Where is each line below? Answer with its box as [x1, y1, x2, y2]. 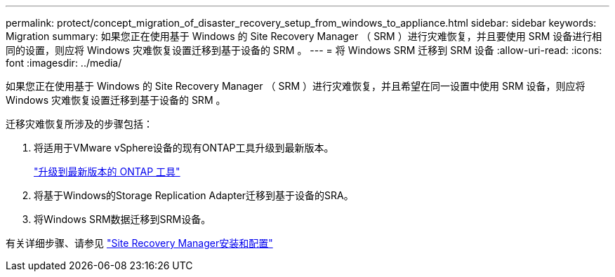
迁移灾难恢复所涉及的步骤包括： [6, 118, 153, 130]
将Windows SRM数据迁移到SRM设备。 [34, 213, 211, 225]
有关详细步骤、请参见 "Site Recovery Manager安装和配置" [6, 237, 273, 249]
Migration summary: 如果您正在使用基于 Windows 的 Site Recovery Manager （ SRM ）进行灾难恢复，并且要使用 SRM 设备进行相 [6, 30, 602, 42]
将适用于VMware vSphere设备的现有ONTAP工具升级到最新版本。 [34, 142, 334, 154]
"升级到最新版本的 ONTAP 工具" [34, 165, 180, 177]
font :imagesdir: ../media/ [6, 57, 122, 69]
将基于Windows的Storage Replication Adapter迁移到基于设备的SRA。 [34, 189, 354, 201]
